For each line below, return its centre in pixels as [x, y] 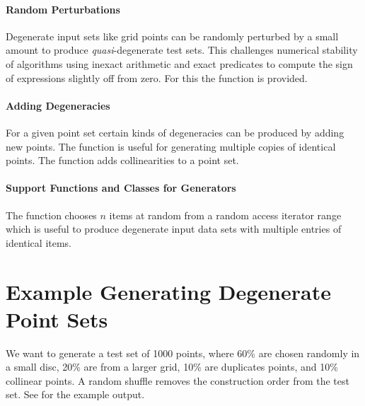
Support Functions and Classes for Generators [121, 188]
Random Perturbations [63, 9]
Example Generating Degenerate [168, 291]
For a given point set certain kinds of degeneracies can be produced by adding [175, 132]
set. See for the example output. [75, 394]
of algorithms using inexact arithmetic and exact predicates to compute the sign [179, 63]
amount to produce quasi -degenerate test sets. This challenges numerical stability [182, 50]
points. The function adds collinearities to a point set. [122, 160]
